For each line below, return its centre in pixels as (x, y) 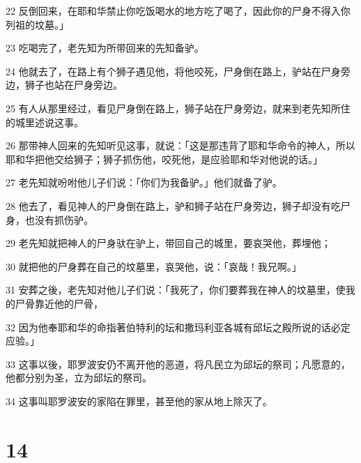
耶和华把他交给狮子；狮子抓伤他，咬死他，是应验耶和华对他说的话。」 (164, 159)
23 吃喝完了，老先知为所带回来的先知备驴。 (105, 48)
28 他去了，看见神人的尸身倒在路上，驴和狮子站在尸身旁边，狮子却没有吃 (173, 205)
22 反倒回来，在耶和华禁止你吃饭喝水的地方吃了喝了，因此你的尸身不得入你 (178, 10)
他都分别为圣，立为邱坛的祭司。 (79, 378)
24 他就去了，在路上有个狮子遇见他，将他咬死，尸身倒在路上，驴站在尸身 (173, 71)
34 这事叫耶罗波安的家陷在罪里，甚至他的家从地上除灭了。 (139, 401)
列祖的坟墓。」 (37, 24)
